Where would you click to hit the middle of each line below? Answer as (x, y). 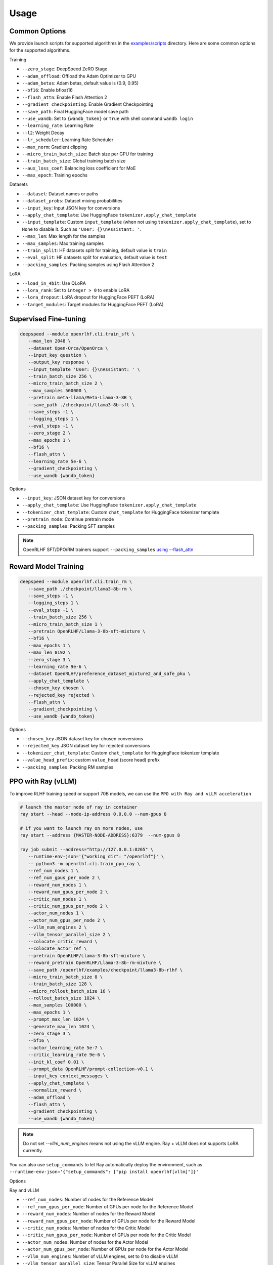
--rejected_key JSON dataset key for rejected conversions (86, 746)
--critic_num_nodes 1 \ (57, 899)
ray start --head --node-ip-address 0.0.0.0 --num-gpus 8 (93, 814)
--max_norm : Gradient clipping (54, 147)
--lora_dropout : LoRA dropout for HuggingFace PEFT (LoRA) (88, 297)
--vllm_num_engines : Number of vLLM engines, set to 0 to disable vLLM (100, 1256)
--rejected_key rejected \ (61, 695)
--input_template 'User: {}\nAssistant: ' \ (84, 369)
